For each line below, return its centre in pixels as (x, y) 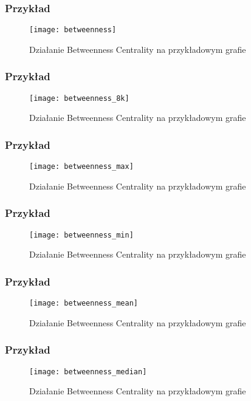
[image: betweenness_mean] (84, 303)
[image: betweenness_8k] (79, 98)
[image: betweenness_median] (88, 372)
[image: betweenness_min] (81, 235)
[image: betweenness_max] (81, 167)
